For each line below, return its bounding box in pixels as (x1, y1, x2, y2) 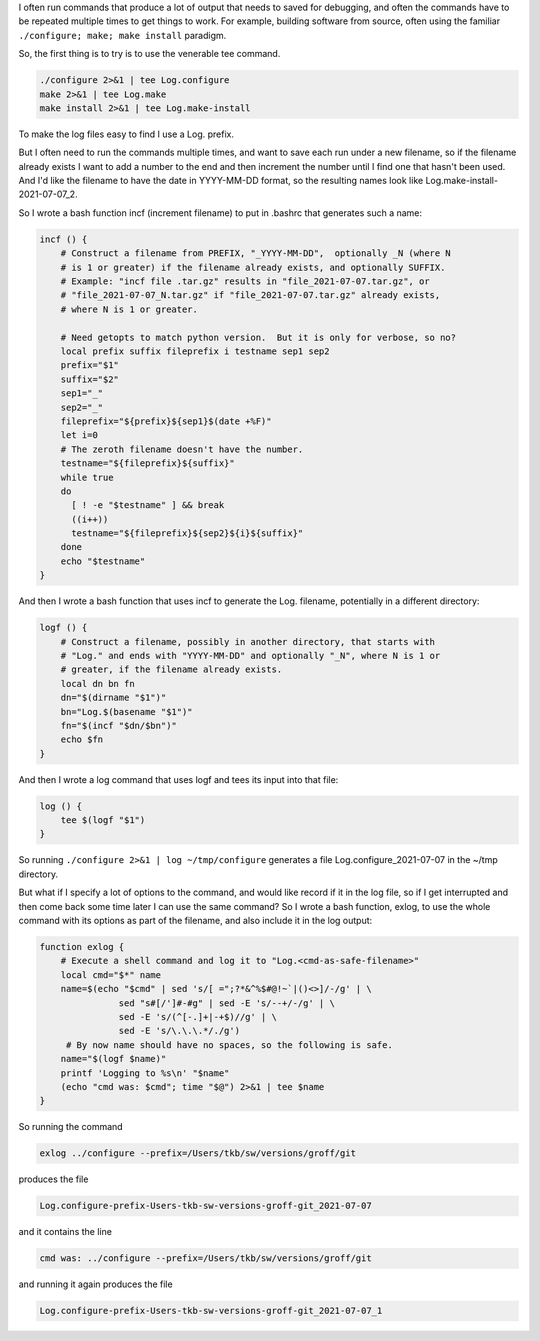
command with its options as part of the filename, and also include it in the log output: (18, 915, 373, 927)
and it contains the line (18, 1226, 112, 1238)
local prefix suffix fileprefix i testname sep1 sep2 (60, 345, 330, 357)
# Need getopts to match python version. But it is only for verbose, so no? (60, 331, 457, 343)
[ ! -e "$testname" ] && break (71, 500, 225, 511)
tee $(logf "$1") (60, 815, 146, 826)
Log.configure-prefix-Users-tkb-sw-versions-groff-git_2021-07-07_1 (39, 1305, 383, 1317)
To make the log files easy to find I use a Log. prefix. (18, 128, 235, 140)
